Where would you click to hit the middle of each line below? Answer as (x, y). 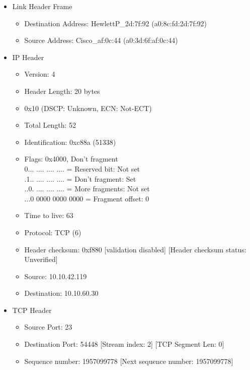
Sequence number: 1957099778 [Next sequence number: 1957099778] (129, 361)
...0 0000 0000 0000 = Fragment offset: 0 (87, 198)
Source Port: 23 (48, 327)
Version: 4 (40, 74)
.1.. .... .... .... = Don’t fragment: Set (80, 178)
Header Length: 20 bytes (62, 91)
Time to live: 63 (49, 215)
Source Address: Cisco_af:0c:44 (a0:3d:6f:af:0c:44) (101, 40)
